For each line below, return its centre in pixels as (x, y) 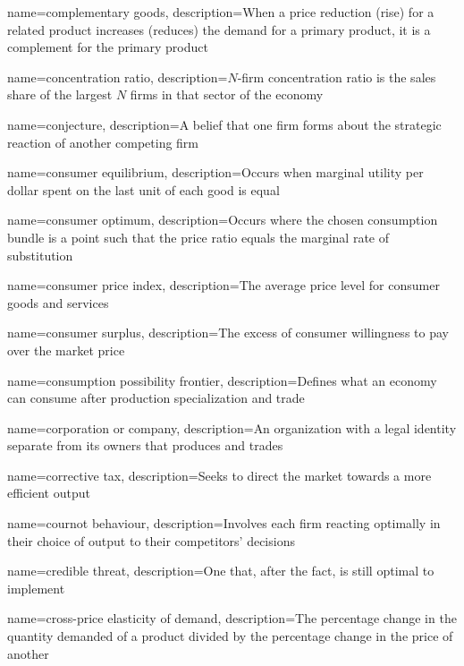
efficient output (49, 493)
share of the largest (60, 94)
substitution (40, 255)
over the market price (66, 350)
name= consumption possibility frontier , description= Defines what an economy (222, 380)
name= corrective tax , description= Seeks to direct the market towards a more (219, 475)
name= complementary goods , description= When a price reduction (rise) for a (221, 12)
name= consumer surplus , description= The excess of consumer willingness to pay (228, 333)
